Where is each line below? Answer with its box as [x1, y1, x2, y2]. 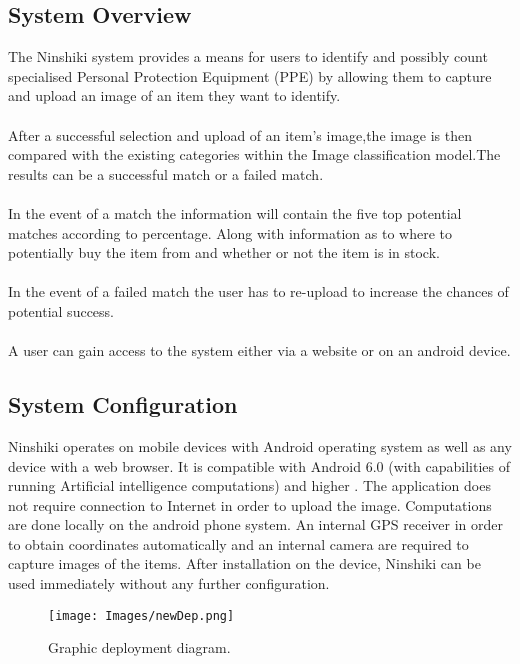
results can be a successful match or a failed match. [8, 163, 324, 184]
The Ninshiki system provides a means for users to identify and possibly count [8, 46, 488, 67]
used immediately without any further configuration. [8, 573, 330, 594]
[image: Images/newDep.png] [48, 608, 235, 623]
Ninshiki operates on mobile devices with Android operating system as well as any [8, 435, 512, 456]
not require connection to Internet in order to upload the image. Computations [8, 494, 492, 515]
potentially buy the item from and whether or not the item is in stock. [8, 242, 440, 263]
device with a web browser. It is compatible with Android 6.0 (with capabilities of [8, 455, 511, 476]
